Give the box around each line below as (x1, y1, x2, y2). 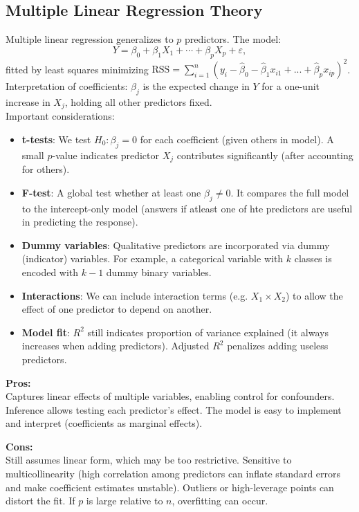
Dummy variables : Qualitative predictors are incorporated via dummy (21, 237, 330, 252)
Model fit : (21, 324, 70, 339)
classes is (294, 251, 332, 266)
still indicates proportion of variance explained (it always (87, 324, 329, 339)
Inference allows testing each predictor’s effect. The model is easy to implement (6, 402, 342, 417)
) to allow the (285, 288, 343, 302)
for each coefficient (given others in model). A (140, 131, 334, 146)
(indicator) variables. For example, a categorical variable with (21, 251, 284, 266)
